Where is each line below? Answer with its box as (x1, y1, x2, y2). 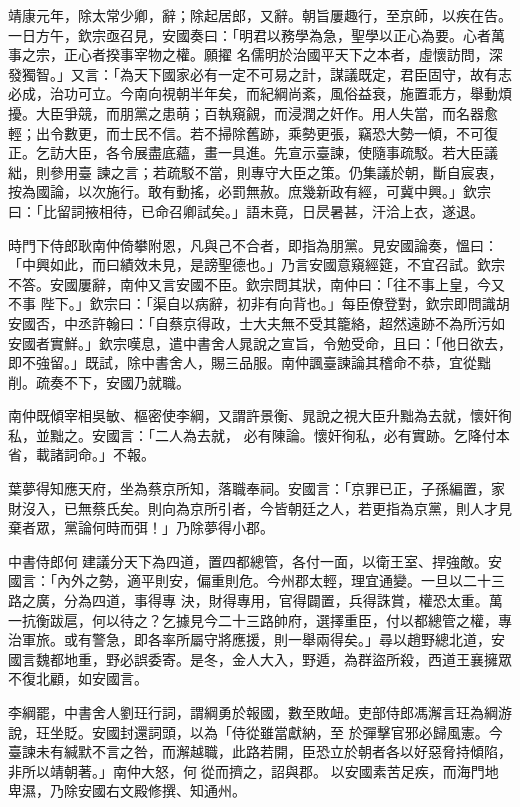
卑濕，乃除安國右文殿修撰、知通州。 (8, 780, 246, 801)
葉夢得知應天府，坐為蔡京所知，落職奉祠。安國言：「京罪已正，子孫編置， (8, 478, 491, 499)
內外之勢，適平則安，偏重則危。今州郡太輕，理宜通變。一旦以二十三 (56, 570, 505, 591)
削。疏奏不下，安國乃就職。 (8, 371, 190, 392)
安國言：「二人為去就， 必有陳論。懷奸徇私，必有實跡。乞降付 (91, 424, 496, 445)
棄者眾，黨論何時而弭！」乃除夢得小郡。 (8, 517, 274, 538)
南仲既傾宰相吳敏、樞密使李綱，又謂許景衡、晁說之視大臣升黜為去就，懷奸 (8, 405, 498, 426)
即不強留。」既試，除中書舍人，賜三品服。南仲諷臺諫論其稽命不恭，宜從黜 (8, 352, 491, 373)
